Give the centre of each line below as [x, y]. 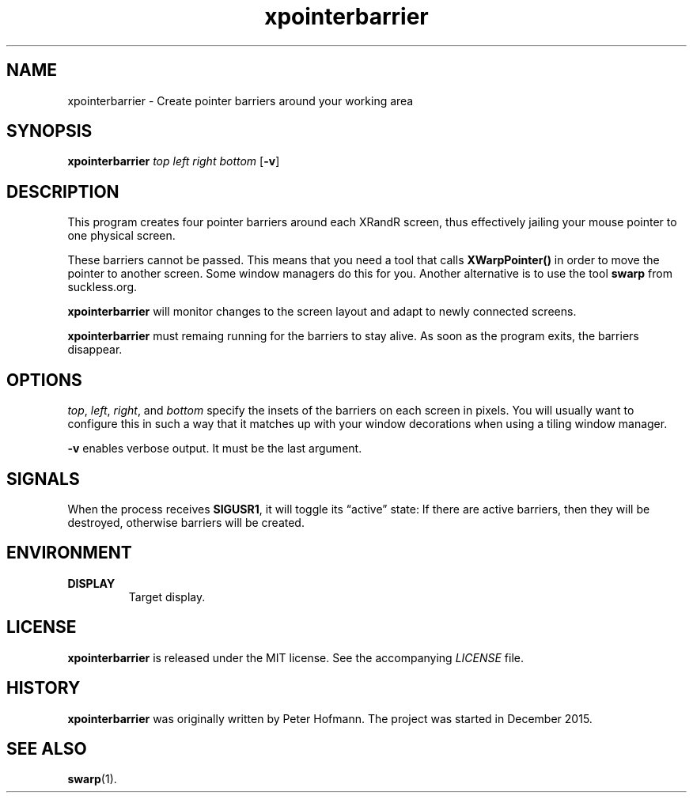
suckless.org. [102, 287]
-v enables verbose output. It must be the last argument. [215, 449]
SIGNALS [43, 479]
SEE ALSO [47, 748]
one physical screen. [121, 236]
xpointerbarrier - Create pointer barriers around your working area [240, 100]
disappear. [95, 350]
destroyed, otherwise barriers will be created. [186, 522]
